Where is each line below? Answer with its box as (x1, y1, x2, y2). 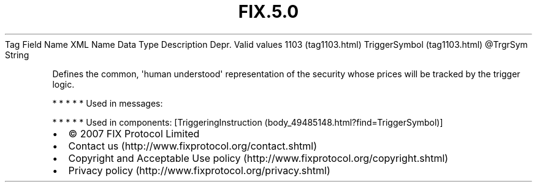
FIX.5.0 (238, 1, 299, 22)
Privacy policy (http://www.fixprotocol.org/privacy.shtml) (68, 164, 330, 177)
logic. (52, 78, 75, 90)
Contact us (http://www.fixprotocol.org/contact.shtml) (68, 139, 318, 152)
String (5, 49, 29, 60)
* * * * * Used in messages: (52, 97, 163, 109)
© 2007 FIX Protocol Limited (68, 127, 200, 140)
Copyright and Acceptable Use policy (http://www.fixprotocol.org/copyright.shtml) (68, 151, 449, 164)
